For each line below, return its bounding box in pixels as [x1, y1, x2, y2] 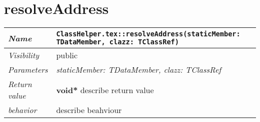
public [56, 49, 78, 61]
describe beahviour [56, 104, 122, 116]
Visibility [8, 49, 39, 61]
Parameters [8, 64, 48, 76]
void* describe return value [56, 84, 154, 96]
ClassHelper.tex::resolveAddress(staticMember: [56, 30, 240, 38]
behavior [8, 104, 37, 116]
